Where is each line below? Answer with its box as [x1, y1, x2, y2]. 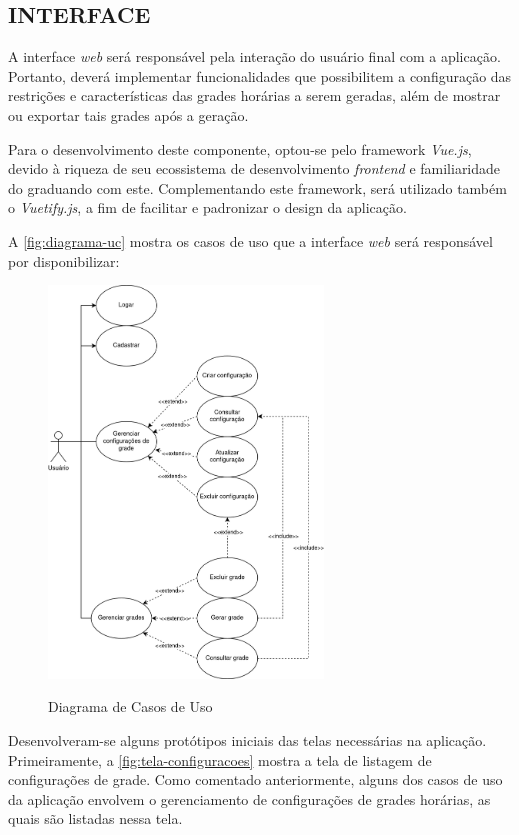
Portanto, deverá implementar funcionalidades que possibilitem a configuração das [8, 65, 512, 86]
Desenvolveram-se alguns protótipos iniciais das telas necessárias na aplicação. [8, 729, 487, 750]
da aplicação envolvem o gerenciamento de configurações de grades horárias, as [8, 788, 491, 809]
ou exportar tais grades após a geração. [8, 104, 249, 125]
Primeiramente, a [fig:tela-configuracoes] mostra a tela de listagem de [8, 749, 432, 770]
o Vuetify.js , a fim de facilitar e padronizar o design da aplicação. [8, 197, 407, 218]
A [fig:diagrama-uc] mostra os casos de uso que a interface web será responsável [8, 230, 493, 251]
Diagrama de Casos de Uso [48, 696, 213, 717]
